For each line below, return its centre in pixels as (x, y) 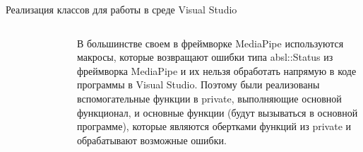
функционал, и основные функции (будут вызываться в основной (218, 112)
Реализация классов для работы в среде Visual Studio (121, 9)
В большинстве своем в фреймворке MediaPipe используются (210, 43)
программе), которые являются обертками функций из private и (214, 126)
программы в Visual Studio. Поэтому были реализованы (198, 84)
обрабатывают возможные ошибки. (152, 140)
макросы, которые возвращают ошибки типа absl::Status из (205, 57)
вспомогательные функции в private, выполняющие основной (209, 98)
